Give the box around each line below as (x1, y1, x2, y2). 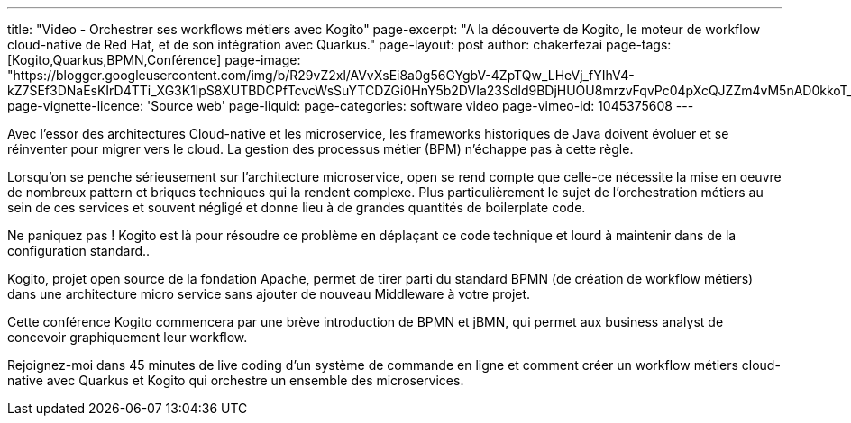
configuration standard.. (7, 243, 151, 258)
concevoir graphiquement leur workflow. (7, 329, 248, 345)
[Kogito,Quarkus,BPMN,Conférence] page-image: (7, 52, 301, 67)
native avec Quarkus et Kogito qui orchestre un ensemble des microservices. (7, 373, 464, 388)
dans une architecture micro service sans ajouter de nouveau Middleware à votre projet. (7, 286, 531, 301)
